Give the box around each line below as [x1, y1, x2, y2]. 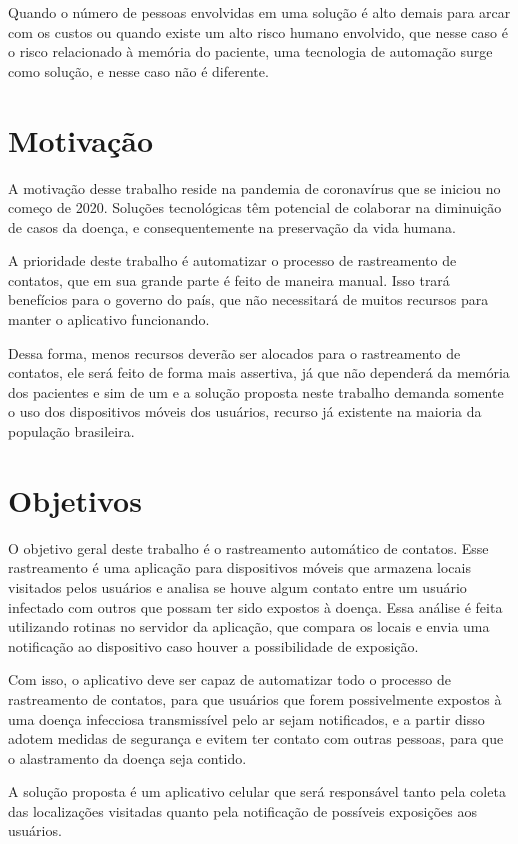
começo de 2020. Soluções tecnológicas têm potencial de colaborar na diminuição [8, 197, 502, 218]
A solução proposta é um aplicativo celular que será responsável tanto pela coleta [8, 781, 506, 802]
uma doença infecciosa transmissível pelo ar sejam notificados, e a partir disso [8, 708, 485, 729]
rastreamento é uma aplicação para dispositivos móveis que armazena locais [8, 557, 471, 578]
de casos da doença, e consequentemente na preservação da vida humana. [8, 216, 456, 237]
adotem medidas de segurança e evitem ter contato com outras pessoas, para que [8, 728, 504, 749]
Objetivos [8, 479, 142, 520]
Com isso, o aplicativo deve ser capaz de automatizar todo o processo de [8, 669, 451, 690]
